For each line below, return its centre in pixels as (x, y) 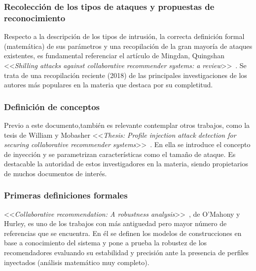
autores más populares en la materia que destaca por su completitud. (109, 85)
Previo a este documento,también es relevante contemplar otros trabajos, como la (127, 125)
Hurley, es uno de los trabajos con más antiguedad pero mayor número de (115, 223)
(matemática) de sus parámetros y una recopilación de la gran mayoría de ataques (128, 46)
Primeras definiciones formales (66, 195)
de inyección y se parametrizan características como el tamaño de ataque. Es (120, 154)
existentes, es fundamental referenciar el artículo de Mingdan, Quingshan (114, 56)
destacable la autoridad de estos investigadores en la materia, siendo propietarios (126, 164)
